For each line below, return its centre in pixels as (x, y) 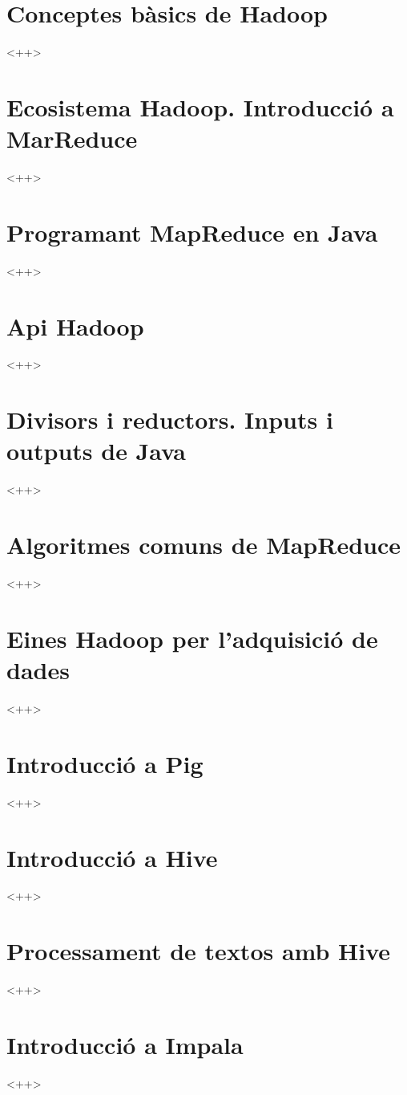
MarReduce (72, 138)
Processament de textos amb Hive (199, 951)
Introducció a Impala (125, 1044)
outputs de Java (96, 451)
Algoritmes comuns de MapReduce (204, 545)
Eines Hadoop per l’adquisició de (192, 638)
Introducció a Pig (105, 763)
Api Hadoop (75, 326)
